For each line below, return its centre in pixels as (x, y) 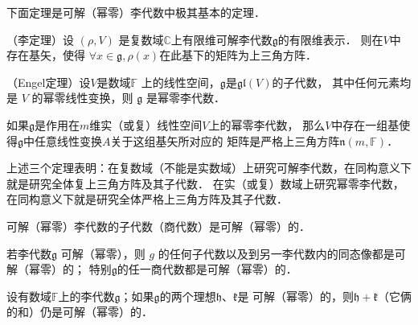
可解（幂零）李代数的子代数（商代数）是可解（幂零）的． (158, 226)
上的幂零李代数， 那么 (267, 124)
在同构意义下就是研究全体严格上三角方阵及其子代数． (147, 199)
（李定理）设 (40, 39)
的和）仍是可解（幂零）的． (80, 312)
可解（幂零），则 (103, 253)
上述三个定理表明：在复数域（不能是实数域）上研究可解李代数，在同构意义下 (209, 168)
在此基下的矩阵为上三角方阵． (238, 55)
